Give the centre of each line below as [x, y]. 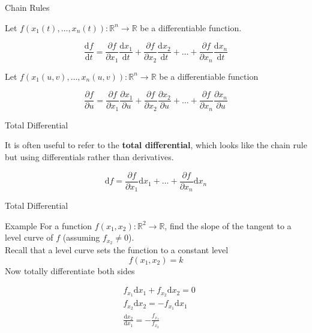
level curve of [29, 237]
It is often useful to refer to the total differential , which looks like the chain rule [156, 145]
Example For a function [49, 225]
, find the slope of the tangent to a [228, 225]
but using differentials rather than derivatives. [89, 157]
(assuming [81, 237]
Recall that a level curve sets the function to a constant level [117, 250]
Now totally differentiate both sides [70, 270]
